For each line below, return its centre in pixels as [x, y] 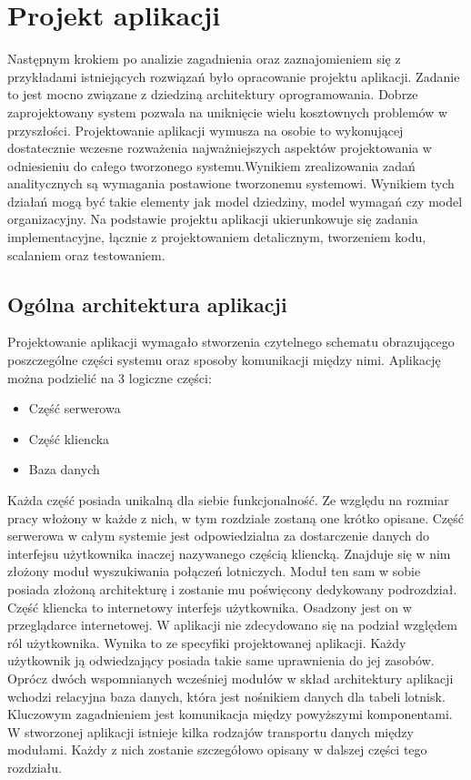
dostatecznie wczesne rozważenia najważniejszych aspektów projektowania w [220, 148]
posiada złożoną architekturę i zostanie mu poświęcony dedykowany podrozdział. [232, 588]
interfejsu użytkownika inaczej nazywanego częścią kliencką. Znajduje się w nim [229, 553]
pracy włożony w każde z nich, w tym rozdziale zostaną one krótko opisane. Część [235, 517]
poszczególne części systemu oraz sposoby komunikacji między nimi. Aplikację [224, 360]
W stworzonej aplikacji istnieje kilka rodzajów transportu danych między [210, 731]
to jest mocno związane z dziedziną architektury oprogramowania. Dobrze [213, 94]
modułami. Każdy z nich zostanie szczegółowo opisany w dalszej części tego [217, 750]
